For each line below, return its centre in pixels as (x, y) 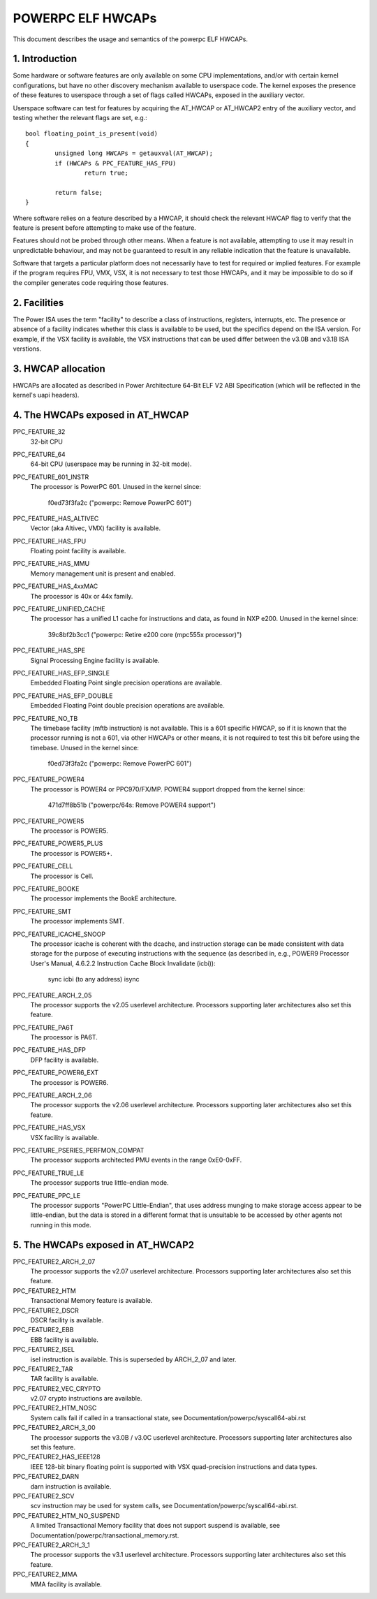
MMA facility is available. (66, 1584)
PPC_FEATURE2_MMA (45, 1575)
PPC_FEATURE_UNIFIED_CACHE (59, 609)
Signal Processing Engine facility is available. (95, 660)
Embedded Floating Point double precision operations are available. (127, 706)
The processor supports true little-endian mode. (99, 1183)
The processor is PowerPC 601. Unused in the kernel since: (116, 487)
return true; (106, 173)
